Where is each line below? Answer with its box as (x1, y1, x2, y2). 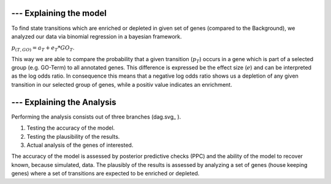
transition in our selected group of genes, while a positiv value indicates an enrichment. (11, 81, 232, 88)
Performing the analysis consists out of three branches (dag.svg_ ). (11, 113, 181, 120)
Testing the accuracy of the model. (26, 124, 115, 131)
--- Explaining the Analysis (11, 97, 116, 107)
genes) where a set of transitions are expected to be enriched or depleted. (11, 170, 200, 177)
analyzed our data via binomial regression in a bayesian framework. (11, 32, 182, 40)
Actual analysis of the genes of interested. (26, 141, 134, 149)
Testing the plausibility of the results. (26, 133, 120, 140)
